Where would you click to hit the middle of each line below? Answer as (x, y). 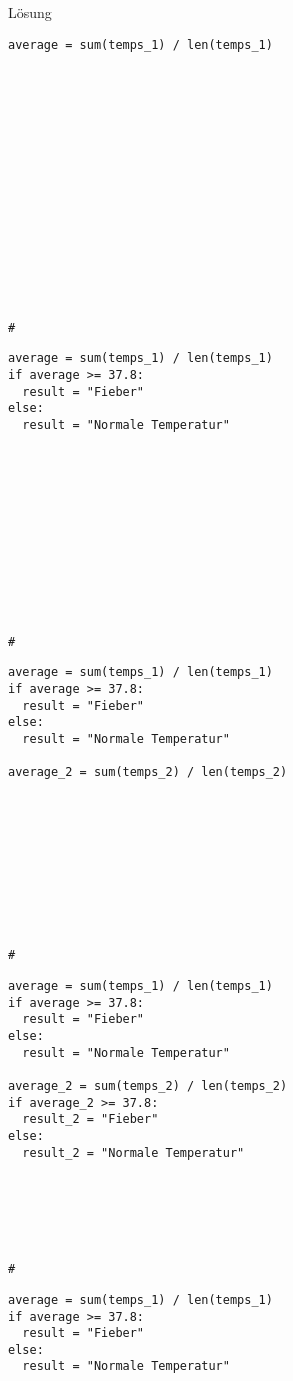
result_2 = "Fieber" (90, 1119)
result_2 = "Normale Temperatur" (133, 1152)
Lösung (30, 12)
